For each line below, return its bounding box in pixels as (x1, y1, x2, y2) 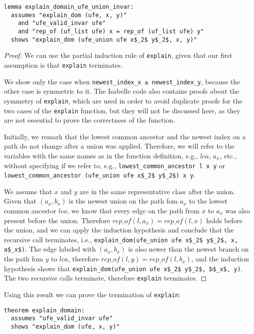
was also (225, 206, 250, 216)
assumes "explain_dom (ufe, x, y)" (11, 11, 127, 19)
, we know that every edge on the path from (67, 206, 200, 216)
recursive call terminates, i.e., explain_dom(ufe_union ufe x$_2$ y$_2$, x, (4, 234, 238, 244)
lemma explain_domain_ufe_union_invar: (4, 3, 134, 10)
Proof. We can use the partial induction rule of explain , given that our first (4, 50, 232, 60)
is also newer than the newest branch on (128, 244, 249, 254)
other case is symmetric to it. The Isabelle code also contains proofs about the (4, 86, 239, 96)
